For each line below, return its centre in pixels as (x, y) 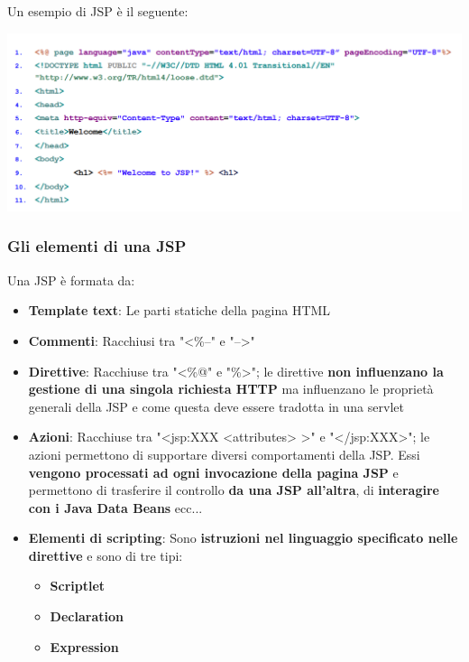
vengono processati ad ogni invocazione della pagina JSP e (213, 472)
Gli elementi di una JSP (97, 246)
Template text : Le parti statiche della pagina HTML (179, 310)
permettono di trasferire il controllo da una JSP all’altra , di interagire (234, 490)
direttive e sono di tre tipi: (106, 555)
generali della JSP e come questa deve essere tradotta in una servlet (216, 406)
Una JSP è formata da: (71, 280)
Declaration (87, 616)
